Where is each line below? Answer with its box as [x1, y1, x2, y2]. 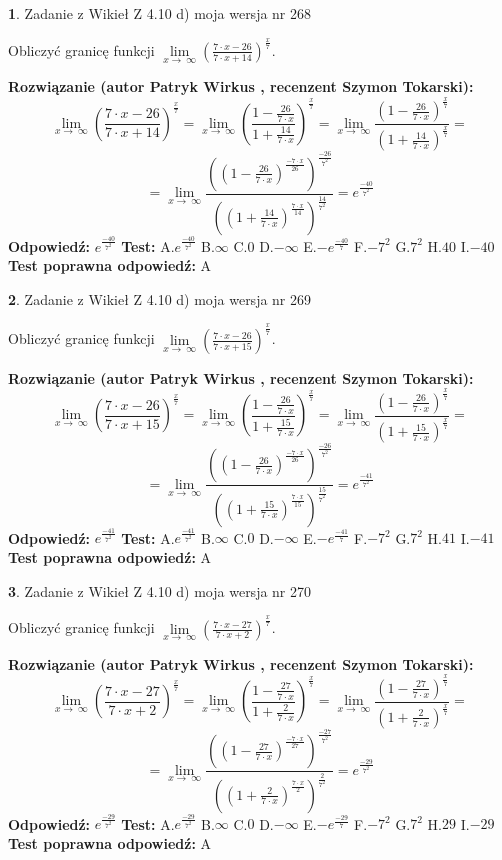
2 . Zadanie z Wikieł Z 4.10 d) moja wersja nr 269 [8, 288, 312, 309]
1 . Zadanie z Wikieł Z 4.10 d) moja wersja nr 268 [8, 3, 312, 23]
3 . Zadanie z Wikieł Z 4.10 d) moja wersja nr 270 [8, 580, 312, 601]
